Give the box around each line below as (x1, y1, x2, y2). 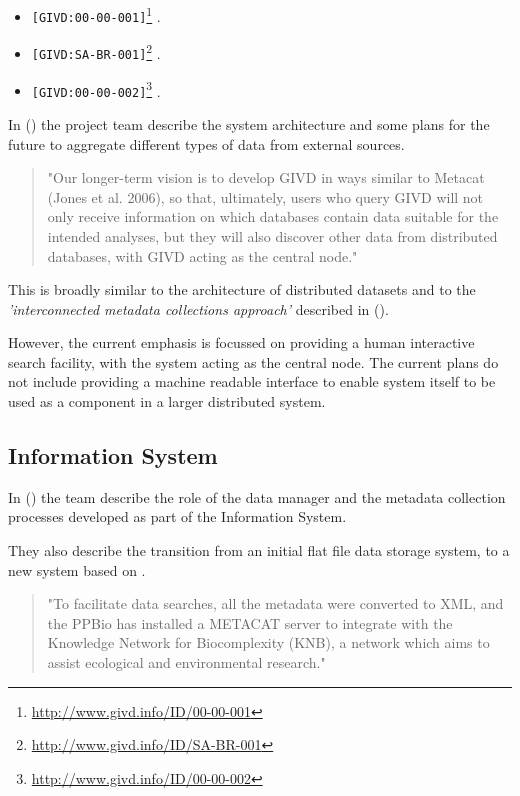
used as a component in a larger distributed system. (8, 391, 326, 412)
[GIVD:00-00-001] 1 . (31, 3, 161, 26)
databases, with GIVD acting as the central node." (47, 245, 358, 266)
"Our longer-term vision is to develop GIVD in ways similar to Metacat (47, 167, 485, 188)
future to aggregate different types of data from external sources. (8, 133, 405, 154)
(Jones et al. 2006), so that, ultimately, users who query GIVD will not (47, 186, 484, 207)
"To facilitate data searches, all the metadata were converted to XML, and (47, 593, 504, 614)
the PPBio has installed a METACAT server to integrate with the (47, 612, 453, 633)
